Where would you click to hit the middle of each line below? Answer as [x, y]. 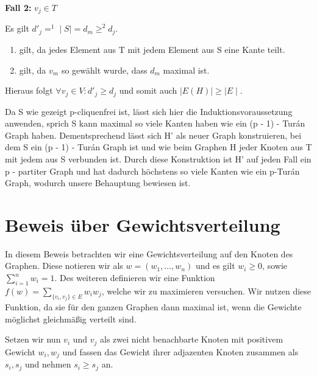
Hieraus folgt [29, 90]
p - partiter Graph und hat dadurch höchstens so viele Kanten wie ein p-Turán [152, 171]
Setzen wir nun [33, 339]
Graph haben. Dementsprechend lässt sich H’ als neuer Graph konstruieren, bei [153, 135]
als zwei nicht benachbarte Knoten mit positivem [192, 339]
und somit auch [148, 90]
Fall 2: [18, 7]
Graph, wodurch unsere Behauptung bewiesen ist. [98, 183]
